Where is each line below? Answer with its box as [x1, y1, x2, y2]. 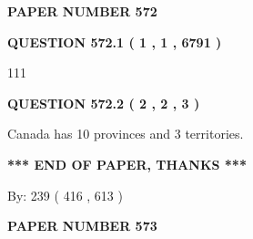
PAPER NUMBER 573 [7, 216, 157, 235]
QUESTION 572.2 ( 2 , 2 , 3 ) [7, 93, 200, 112]
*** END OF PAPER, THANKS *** [7, 154, 247, 173]
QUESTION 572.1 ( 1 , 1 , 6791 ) [7, 32, 222, 51]
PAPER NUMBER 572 [7, 2, 157, 20]
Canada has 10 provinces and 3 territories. [7, 124, 244, 143]
